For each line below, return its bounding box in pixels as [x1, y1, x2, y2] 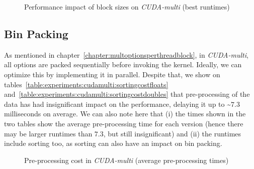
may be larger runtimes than [4, 128, 93, 138]
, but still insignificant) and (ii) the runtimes [103, 128, 241, 138]
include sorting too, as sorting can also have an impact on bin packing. [4, 138, 222, 148]
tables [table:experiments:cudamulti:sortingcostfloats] [4, 79, 168, 89]
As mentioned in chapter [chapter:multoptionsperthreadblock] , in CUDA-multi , [4, 49, 248, 60]
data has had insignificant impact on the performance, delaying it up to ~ [4, 98, 231, 109]
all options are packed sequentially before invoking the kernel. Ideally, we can [4, 59, 242, 70]
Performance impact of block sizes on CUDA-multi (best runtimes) [24, 2, 230, 12]
